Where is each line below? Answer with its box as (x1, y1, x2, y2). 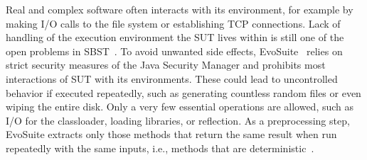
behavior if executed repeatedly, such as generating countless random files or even (6, 85, 361, 100)
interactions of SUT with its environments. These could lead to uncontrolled (6, 71, 338, 86)
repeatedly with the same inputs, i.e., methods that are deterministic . (6, 140, 314, 155)
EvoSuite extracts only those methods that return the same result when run (6, 127, 337, 142)
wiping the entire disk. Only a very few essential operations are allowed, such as (6, 99, 354, 114)
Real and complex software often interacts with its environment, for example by (6, 2, 353, 16)
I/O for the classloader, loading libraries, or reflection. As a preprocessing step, (6, 113, 350, 127)
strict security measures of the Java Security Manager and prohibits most (6, 57, 326, 72)
